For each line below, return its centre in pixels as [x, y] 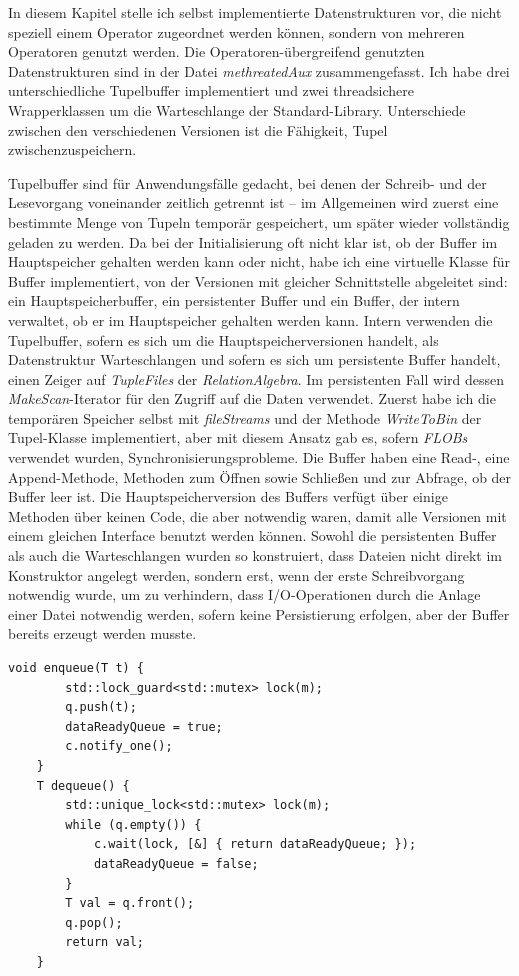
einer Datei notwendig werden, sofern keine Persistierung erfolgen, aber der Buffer [259, 613]
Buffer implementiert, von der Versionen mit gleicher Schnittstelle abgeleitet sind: [258, 280]
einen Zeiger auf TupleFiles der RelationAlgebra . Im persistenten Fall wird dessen [256, 378]
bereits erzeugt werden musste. [102, 633]
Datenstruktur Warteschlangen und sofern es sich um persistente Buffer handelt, [254, 359]
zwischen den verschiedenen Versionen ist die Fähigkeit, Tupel [198, 129]
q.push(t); [101, 707]
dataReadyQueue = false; [176, 863]
